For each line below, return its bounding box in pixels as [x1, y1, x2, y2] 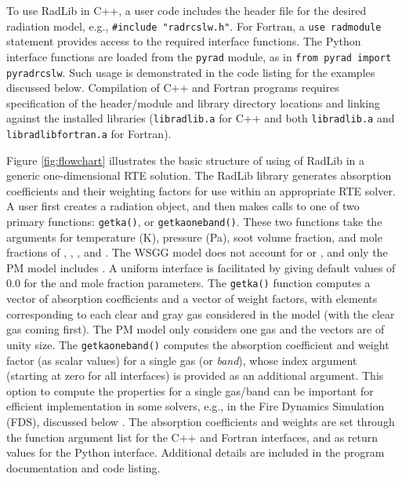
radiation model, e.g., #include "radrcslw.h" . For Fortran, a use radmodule [6, 17, 382, 34]
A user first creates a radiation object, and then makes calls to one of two [6, 198, 360, 214]
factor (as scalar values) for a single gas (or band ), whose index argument [6, 352, 357, 368]
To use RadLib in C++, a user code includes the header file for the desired [6, 2, 367, 18]
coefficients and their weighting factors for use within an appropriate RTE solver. [6, 182, 396, 199]
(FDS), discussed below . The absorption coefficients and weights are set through [6, 413, 395, 429]
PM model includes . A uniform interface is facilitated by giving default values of [6, 259, 396, 275]
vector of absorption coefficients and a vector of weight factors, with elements [6, 290, 378, 307]
